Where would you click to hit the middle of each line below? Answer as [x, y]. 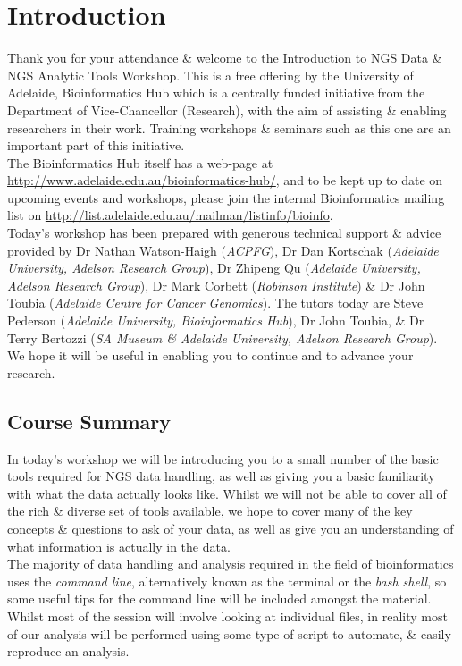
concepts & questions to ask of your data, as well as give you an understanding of [231, 528]
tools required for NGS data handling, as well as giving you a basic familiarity [221, 476]
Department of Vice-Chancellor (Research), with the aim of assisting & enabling [227, 110]
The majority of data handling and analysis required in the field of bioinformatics [231, 564]
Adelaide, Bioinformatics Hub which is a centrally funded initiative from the [216, 93]
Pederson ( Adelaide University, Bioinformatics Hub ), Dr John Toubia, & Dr [216, 320]
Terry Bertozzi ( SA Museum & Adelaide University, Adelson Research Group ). [223, 337]
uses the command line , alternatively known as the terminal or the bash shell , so [227, 581]
